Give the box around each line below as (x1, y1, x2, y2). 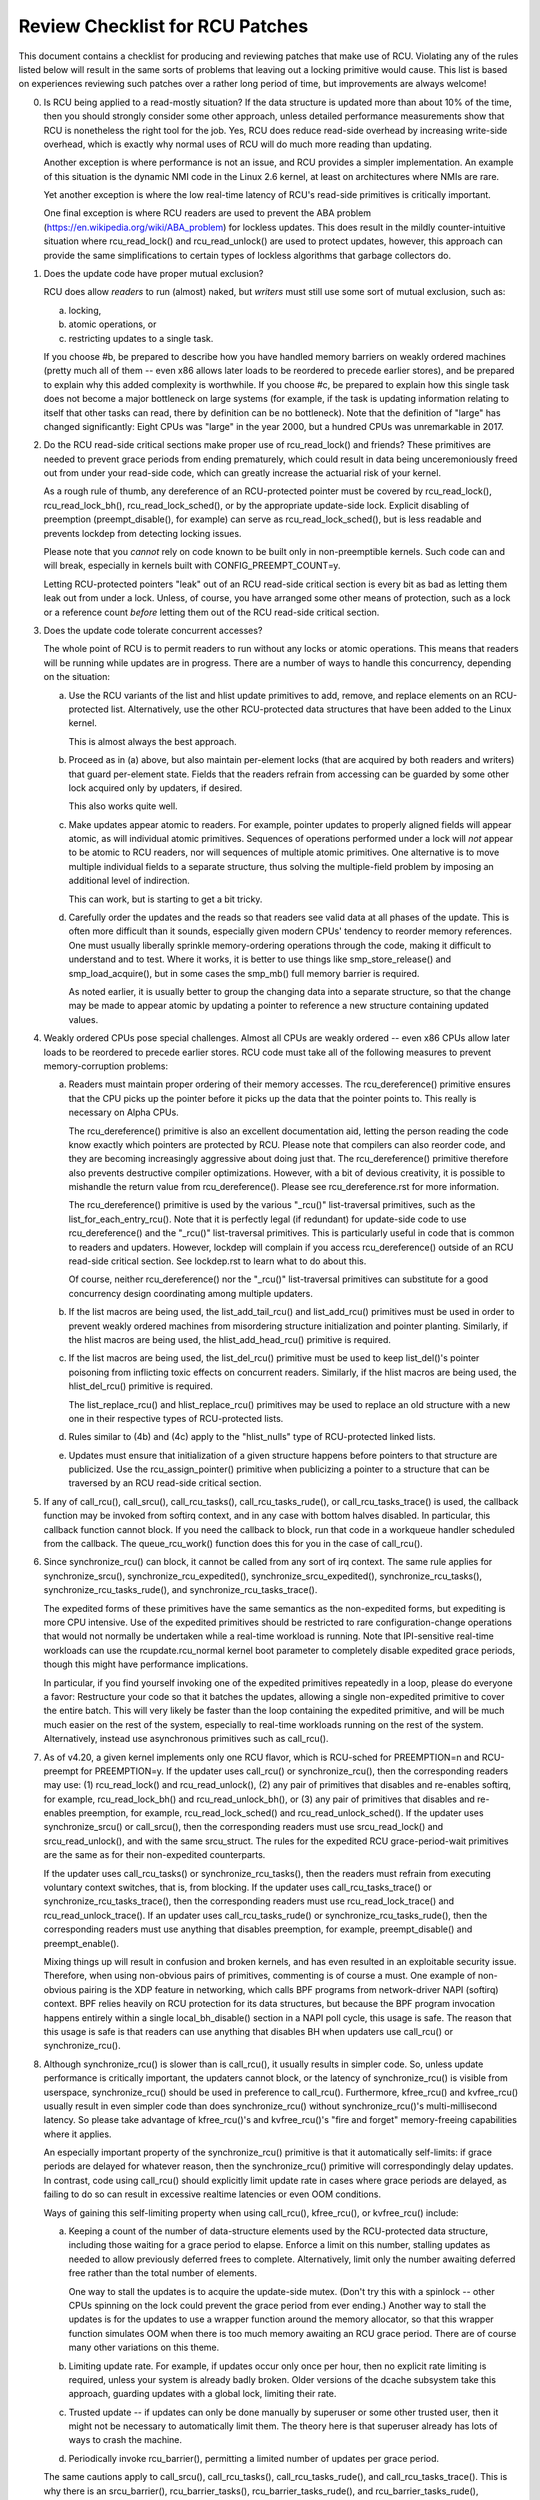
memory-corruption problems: (43, 1060, 169, 1072)
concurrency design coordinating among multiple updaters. (68, 1287, 314, 1299)
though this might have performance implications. (43, 1658, 249, 1670)
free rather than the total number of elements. (68, 2267, 257, 2279)
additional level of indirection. (68, 875, 190, 887)
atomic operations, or (68, 318, 157, 330)
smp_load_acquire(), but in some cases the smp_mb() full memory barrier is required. (68, 967, 420, 979)
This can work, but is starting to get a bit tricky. (68, 893, 263, 905)
